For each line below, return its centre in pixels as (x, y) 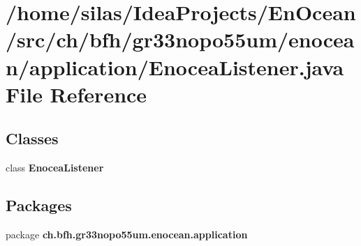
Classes (32, 138)
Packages (39, 205)
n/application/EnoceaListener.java (175, 67)
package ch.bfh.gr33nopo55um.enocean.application (127, 234)
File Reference (76, 94)
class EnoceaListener (55, 168)
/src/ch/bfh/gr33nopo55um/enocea (180, 39)
